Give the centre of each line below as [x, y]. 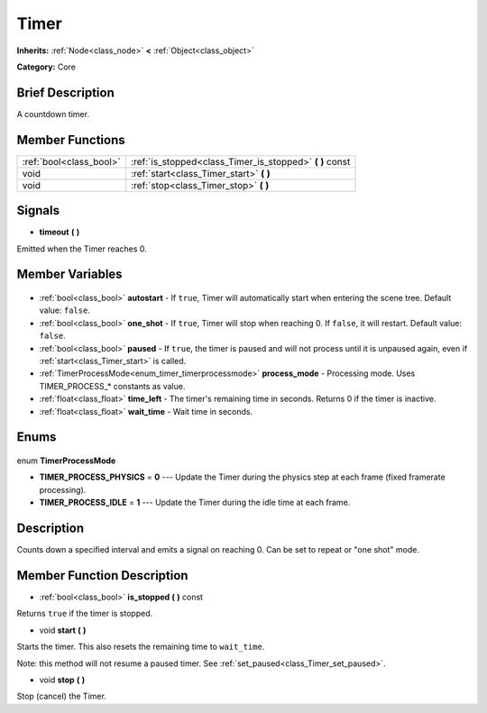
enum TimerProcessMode [66, 461]
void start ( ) [63, 630]
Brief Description [65, 92]
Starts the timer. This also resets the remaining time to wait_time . [141, 647]
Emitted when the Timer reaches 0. [82, 249]
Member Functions [71, 140]
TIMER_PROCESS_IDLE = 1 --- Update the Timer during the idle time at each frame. [195, 503]
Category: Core [46, 67]
